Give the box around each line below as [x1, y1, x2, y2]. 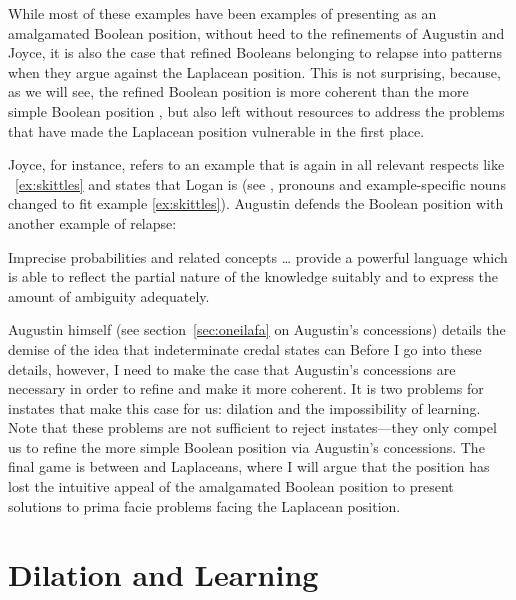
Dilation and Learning [8, 554, 319, 595]
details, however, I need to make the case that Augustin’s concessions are [8, 358, 456, 379]
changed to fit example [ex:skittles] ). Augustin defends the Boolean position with [8, 193, 504, 214]
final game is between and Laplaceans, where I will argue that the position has [8, 456, 490, 477]
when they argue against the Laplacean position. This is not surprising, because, [8, 61, 501, 82]
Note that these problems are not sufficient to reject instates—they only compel [8, 417, 497, 438]
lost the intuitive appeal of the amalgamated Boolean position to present [8, 476, 454, 497]
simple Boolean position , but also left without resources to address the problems [8, 100, 505, 121]
